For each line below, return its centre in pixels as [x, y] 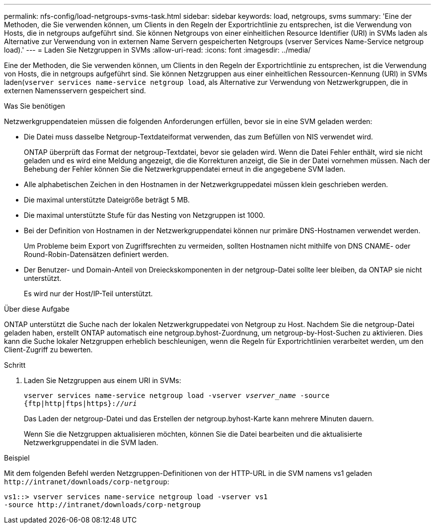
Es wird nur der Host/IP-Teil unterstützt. [88, 294]
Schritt [15, 365]
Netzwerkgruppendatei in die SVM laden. [91, 442]
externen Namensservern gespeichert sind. [75, 91]
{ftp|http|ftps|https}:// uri [80, 403]
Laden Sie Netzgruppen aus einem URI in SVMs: [103, 380]
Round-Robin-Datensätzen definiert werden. [96, 254]
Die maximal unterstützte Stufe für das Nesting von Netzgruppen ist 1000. [145, 215]
